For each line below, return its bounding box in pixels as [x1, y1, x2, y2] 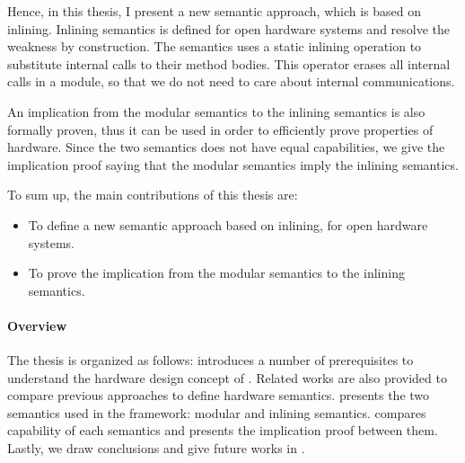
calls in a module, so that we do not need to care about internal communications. [7, 72, 455, 91]
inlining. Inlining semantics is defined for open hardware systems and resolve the [7, 19, 451, 38]
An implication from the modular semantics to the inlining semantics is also [7, 102, 426, 120]
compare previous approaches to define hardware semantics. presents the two [7, 386, 430, 405]
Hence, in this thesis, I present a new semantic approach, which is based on [7, 2, 422, 20]
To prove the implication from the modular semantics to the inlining [28, 263, 405, 282]
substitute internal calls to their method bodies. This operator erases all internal [7, 54, 451, 73]
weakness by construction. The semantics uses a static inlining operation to [7, 37, 422, 56]
